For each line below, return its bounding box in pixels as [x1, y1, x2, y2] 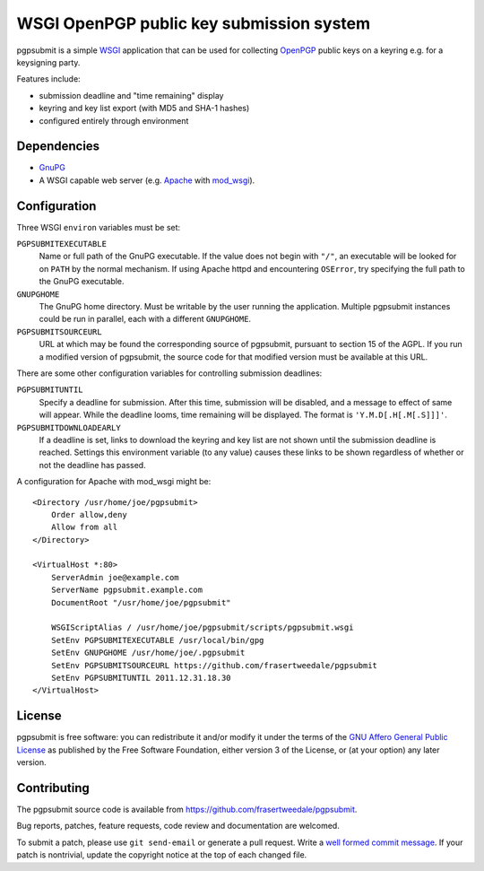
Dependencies [16, 139, 100, 154]
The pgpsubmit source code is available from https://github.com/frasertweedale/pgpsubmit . [16, 804, 358, 814]
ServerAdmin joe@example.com [50, 572, 179, 582]
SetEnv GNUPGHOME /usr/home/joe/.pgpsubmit [50, 648, 246, 658]
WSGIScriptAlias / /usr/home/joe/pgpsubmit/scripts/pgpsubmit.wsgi [50, 623, 354, 632]
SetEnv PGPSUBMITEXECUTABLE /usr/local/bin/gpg [50, 635, 264, 645]
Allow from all [50, 522, 118, 533]
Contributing [16, 780, 90, 796]
